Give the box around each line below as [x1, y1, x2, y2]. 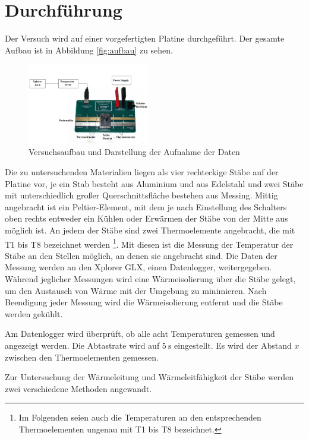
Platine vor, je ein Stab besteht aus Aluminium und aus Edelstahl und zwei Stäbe [5, 177, 304, 190]
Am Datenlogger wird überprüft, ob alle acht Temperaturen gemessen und [5, 327, 275, 340]
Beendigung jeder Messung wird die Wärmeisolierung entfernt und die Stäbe [5, 296, 283, 308]
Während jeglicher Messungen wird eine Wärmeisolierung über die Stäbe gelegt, [5, 273, 296, 285]
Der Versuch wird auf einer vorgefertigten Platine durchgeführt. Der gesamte [5, 32, 285, 45]
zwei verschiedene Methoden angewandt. [5, 382, 152, 394]
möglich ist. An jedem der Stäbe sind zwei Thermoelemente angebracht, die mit [5, 223, 295, 236]
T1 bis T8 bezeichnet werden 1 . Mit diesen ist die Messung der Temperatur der [5, 236, 294, 250]
